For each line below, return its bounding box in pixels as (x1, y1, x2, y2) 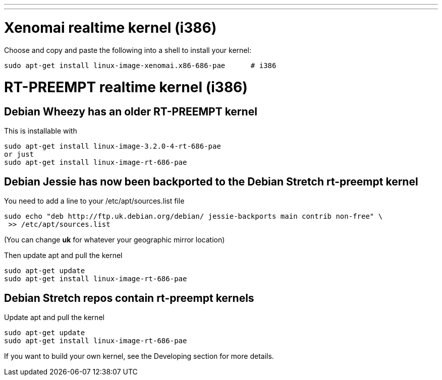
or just (4, 150, 34, 159)
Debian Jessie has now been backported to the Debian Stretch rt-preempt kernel (4, 175, 418, 188)
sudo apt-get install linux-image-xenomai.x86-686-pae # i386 (4, 61, 277, 70)
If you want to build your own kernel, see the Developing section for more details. (4, 352, 274, 361)
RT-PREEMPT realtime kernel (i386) (4, 79, 248, 96)
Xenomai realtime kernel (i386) (4, 19, 217, 36)
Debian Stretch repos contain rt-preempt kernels (4, 291, 254, 304)
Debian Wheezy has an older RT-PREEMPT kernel (4, 105, 257, 118)
